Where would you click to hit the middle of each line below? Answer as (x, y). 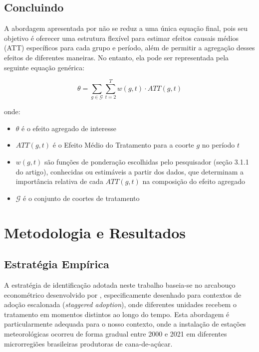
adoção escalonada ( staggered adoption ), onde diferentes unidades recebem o (120, 304)
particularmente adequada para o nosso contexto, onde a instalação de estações (125, 324)
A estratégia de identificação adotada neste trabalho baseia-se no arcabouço (120, 285)
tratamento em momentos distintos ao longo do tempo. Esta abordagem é (117, 314)
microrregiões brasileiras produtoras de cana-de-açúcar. (88, 343)
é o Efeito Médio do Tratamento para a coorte (123, 145)
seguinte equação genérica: (44, 67)
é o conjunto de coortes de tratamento (81, 198)
